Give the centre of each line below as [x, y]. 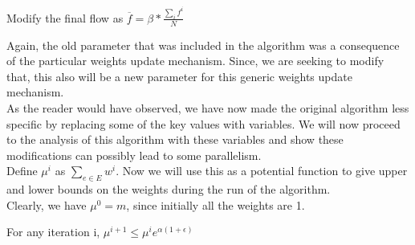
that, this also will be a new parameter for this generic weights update [179, 76]
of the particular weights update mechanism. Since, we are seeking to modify [195, 61]
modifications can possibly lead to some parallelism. [134, 155]
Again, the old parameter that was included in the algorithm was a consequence [203, 45]
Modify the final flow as [65, 17]
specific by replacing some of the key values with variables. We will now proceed [203, 123]
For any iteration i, [53, 232]
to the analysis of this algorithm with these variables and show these [175, 139]
